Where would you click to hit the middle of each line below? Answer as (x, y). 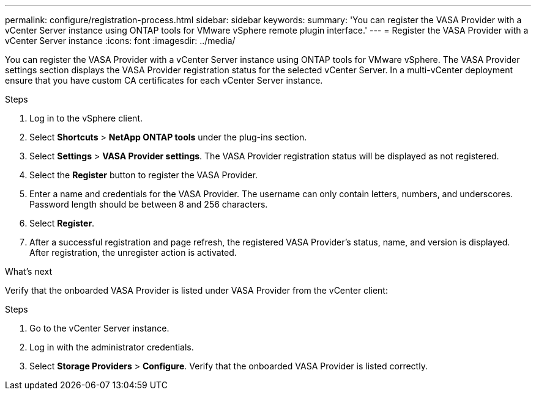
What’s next (29, 271)
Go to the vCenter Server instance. (99, 328)
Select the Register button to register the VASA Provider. (144, 175)
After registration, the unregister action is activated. (133, 252)
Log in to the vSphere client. (86, 118)
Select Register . (62, 223)
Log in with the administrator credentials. (112, 347)
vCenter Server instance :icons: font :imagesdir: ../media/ (120, 41)
